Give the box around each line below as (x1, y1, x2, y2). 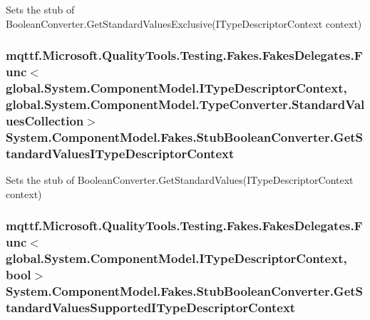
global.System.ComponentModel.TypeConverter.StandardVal (6, 95, 365, 113)
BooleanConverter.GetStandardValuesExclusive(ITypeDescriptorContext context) (6, 16, 362, 31)
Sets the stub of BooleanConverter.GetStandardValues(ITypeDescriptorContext (6, 172, 354, 187)
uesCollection (6, 111, 84, 129)
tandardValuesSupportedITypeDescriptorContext (6, 298, 296, 316)
